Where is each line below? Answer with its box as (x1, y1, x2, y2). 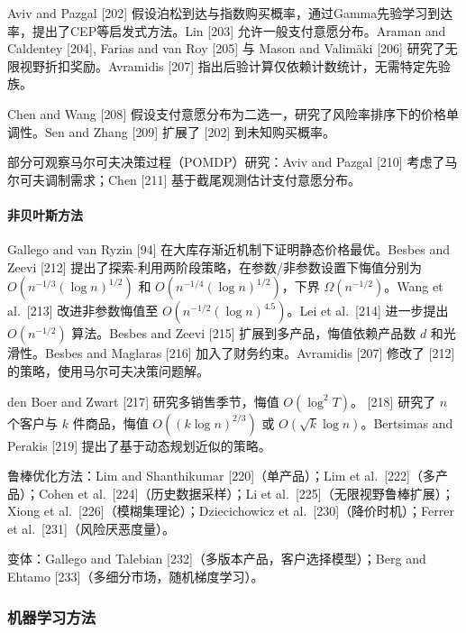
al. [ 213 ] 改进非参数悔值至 (7, 301, 159, 320)
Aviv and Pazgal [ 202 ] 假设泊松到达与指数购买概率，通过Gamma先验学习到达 (7, 4, 453, 22)
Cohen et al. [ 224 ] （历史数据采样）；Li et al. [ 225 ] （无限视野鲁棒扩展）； (38, 483, 454, 502)
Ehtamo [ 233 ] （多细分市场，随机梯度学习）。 (7, 567, 264, 586)
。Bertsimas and (361, 413, 453, 432)
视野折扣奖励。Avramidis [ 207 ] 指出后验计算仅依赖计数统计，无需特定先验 (19, 56, 451, 75)
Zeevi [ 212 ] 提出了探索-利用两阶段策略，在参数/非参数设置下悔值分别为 (7, 257, 423, 276)
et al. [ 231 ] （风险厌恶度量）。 (7, 518, 175, 537)
